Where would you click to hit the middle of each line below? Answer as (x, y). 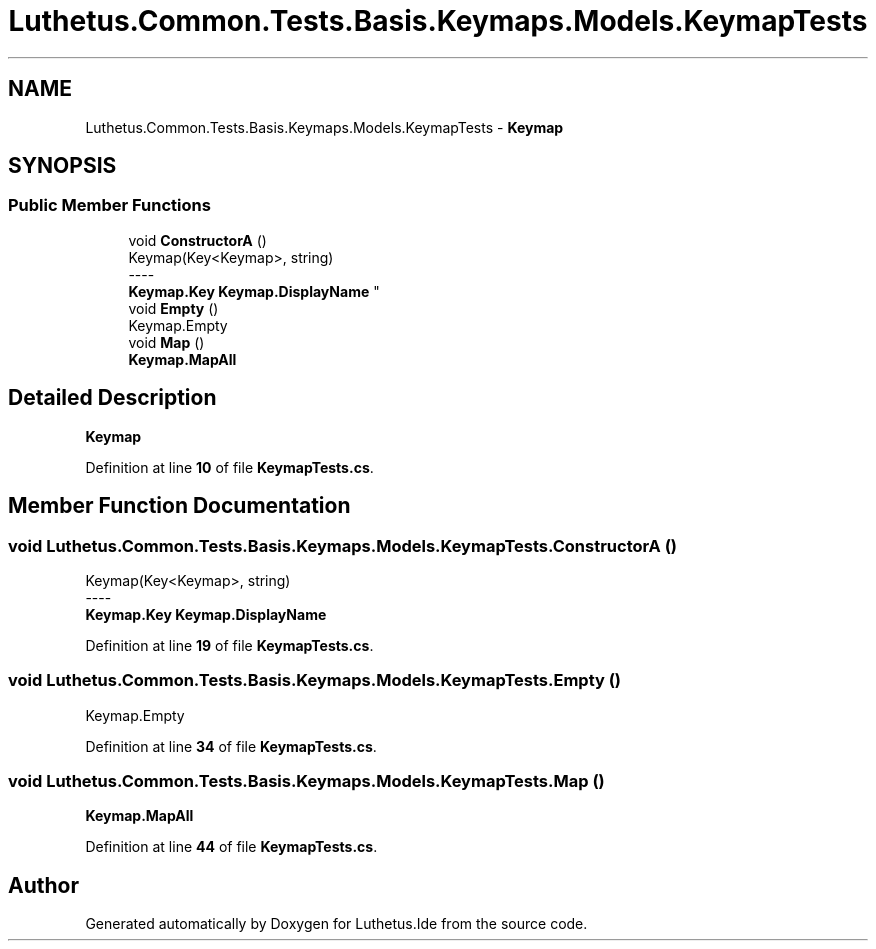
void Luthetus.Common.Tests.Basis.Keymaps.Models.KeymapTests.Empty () (315, 680)
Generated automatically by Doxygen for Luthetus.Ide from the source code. (336, 924)
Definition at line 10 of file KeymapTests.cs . (229, 467)
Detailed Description (112, 398)
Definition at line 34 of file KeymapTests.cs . (231, 746)
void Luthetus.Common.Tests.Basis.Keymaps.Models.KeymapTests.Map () (306, 781)
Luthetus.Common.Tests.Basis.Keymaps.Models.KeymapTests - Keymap (324, 127)
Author (43, 885)
